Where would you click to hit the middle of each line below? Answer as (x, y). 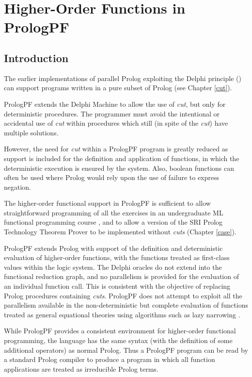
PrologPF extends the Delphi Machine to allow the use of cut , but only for (115, 104)
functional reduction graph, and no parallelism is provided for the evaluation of (121, 276)
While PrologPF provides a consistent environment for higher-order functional (120, 331)
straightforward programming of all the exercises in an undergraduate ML (114, 212)
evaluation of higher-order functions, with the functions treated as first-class (117, 257)
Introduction (36, 57)
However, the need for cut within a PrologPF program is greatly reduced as (116, 149)
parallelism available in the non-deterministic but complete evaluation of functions (126, 305)
